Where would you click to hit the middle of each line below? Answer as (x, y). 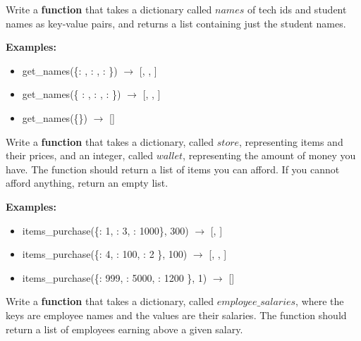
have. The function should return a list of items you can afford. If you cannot (173, 169)
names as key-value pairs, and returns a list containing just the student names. (176, 23)
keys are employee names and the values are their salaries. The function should (176, 315)
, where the (320, 301)
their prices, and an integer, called (80, 155)
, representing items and (291, 141)
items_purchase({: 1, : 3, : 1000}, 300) (105, 230)
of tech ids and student (297, 9)
